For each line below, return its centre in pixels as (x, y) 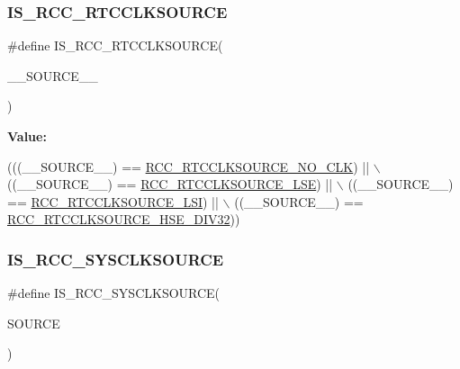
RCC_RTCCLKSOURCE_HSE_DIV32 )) (124, 219)
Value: (27, 136)
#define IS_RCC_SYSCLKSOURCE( (114, 293)
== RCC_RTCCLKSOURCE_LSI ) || (113, 201)
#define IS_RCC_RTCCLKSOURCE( (115, 45)
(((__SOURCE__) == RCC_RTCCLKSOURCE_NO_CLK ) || (189, 166)
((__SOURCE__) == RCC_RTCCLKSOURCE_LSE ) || (170, 184)
